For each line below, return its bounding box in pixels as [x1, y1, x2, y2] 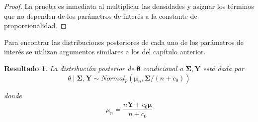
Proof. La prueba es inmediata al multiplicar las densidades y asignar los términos [4, 1, 254, 11]
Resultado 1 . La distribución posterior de [4, 63, 134, 73]
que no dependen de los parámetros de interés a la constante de [4, 10, 197, 21]
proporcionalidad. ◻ [4, 20, 67, 31]
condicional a [143, 63, 183, 73]
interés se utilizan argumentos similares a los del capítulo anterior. [4, 46, 206, 57]
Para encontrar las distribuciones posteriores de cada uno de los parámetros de [4, 37, 244, 47]
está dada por [203, 63, 244, 73]
